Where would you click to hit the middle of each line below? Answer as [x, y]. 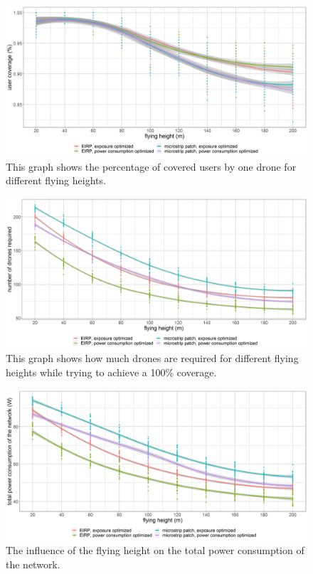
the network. [33, 564]
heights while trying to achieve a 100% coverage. [111, 372]
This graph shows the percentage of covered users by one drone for [151, 166]
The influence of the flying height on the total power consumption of [155, 550]
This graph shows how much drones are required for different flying [152, 358]
